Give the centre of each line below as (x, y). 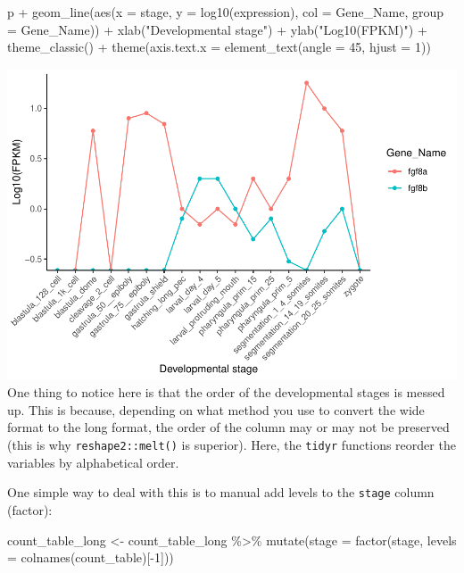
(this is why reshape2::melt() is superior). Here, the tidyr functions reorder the (232, 445)
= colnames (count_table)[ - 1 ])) (91, 557)
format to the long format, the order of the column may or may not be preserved (228, 427)
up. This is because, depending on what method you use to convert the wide (216, 409)
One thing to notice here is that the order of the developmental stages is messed (226, 392)
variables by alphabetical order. (93, 462)
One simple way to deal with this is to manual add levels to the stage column (221, 492)
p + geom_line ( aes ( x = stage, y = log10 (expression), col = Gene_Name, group (226, 12)
